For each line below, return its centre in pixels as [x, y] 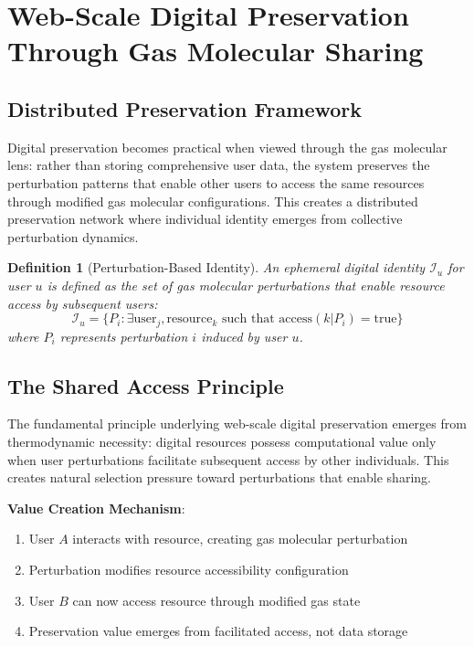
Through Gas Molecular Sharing [216, 51]
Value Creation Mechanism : [96, 508]
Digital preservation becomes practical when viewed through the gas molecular [227, 147]
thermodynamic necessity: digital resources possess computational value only [222, 441]
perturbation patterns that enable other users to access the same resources [216, 182]
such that [248, 319]
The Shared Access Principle [146, 385]
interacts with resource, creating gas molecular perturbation [240, 539]
